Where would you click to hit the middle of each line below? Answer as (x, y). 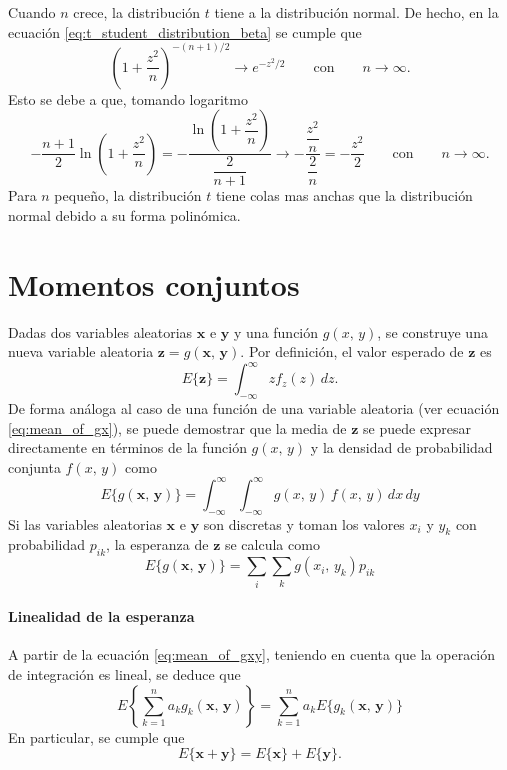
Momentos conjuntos (154, 283)
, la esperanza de (157, 544)
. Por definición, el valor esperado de (352, 351)
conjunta (34, 466)
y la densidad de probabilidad (401, 447)
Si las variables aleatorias (85, 523)
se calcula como (272, 544)
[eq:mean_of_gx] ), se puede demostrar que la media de (177, 427)
